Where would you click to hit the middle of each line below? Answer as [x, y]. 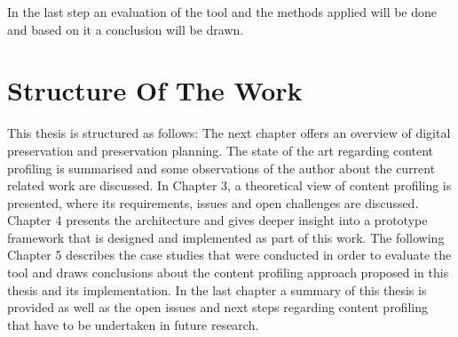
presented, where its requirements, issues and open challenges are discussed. [213, 202]
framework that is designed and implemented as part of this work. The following [226, 237]
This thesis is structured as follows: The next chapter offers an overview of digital [229, 133]
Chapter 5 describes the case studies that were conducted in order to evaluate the [229, 255]
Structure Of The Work [155, 90]
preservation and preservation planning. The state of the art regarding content [221, 150]
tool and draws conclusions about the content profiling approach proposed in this [228, 273]
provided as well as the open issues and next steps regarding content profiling [217, 307]
